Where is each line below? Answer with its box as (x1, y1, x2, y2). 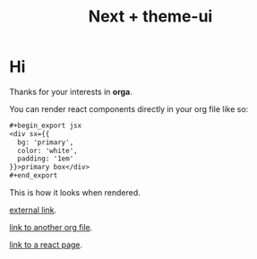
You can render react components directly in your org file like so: (9, 103, 249, 114)
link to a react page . (9, 239, 83, 250)
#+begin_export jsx (9, 121, 82, 130)
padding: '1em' (17, 154, 74, 163)
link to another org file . (9, 222, 93, 233)
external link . (9, 204, 57, 216)
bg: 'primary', (17, 137, 74, 147)
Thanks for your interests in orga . (9, 86, 133, 97)
